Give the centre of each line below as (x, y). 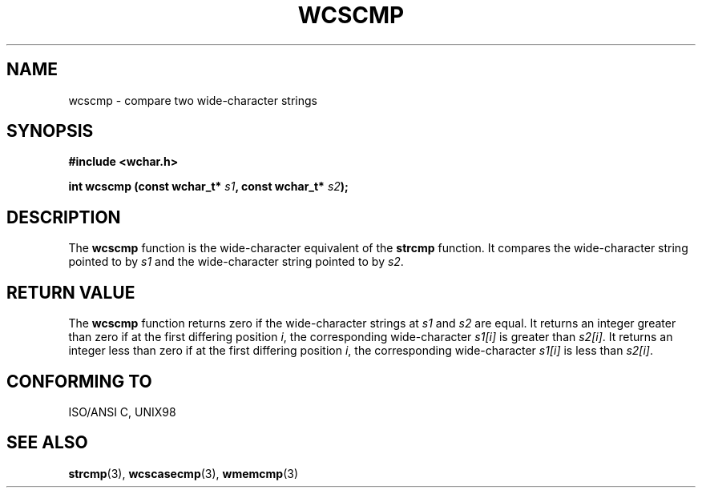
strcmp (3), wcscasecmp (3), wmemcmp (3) (184, 473)
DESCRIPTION (64, 217)
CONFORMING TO (79, 381)
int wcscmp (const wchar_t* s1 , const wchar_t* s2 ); (208, 187)
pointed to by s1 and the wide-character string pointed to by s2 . (236, 262)
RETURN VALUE (71, 292)
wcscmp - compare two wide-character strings (193, 100)
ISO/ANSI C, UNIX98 (122, 412)
